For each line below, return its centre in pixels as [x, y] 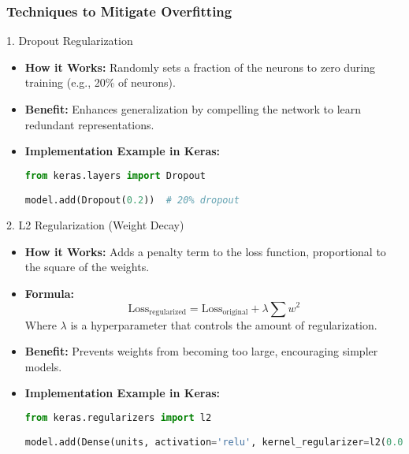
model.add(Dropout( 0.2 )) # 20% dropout [132, 201]
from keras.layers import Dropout [115, 175]
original [235, 313]
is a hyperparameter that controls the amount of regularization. [224, 324]
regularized [168, 313]
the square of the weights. [87, 267]
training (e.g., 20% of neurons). [100, 82]
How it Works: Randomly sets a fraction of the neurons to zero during [200, 67]
